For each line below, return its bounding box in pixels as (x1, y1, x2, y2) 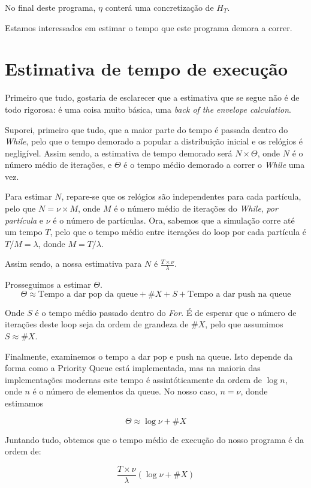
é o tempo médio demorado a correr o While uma (123, 158, 305, 171)
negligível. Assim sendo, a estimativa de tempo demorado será (5, 146, 233, 159)
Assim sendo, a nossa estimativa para (5, 257, 142, 270)
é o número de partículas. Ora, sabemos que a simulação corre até (53, 213, 295, 226)
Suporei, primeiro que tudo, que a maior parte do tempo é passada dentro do (5, 123, 288, 135)
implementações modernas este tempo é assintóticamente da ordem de (5, 373, 262, 385)
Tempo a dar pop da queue (38, 290, 138, 299)
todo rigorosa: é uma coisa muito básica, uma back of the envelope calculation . (5, 103, 291, 115)
